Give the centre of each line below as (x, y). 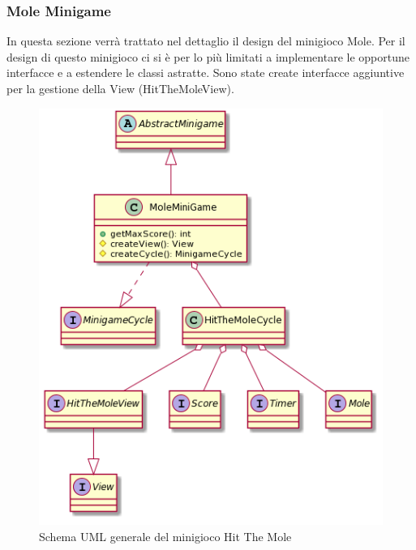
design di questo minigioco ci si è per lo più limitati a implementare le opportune (208, 56)
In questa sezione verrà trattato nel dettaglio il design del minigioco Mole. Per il (206, 41)
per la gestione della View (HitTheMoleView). (120, 88)
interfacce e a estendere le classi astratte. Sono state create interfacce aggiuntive (206, 72)
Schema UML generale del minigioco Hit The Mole (165, 536)
